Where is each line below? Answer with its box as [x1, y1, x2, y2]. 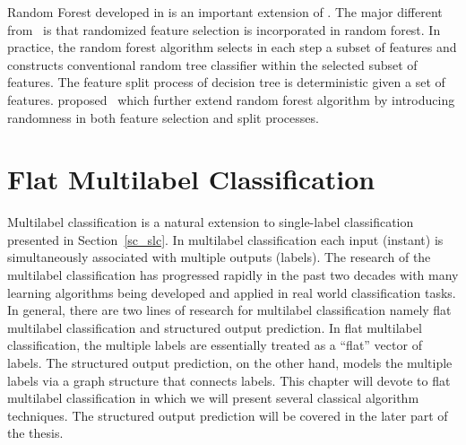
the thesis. [7, 423, 64, 442]
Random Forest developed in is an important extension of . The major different [7, 3, 443, 21]
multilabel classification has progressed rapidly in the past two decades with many [7, 266, 459, 284]
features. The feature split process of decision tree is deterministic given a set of [7, 73, 445, 92]
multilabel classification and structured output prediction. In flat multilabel [7, 318, 422, 336]
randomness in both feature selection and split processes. [7, 108, 319, 127]
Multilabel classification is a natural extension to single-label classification [7, 213, 414, 231]
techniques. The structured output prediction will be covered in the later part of [7, 406, 448, 424]
